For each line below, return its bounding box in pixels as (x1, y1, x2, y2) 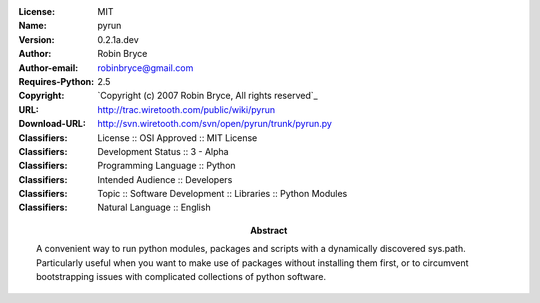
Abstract (250, 224, 288, 236)
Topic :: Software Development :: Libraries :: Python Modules (97, 188, 348, 200)
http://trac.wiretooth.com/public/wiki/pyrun (97, 103, 275, 115)
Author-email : (18, 61, 79, 74)
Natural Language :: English (97, 201, 211, 214)
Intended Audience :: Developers (97, 173, 233, 185)
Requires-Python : (18, 75, 95, 87)
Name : (18, 20, 47, 32)
